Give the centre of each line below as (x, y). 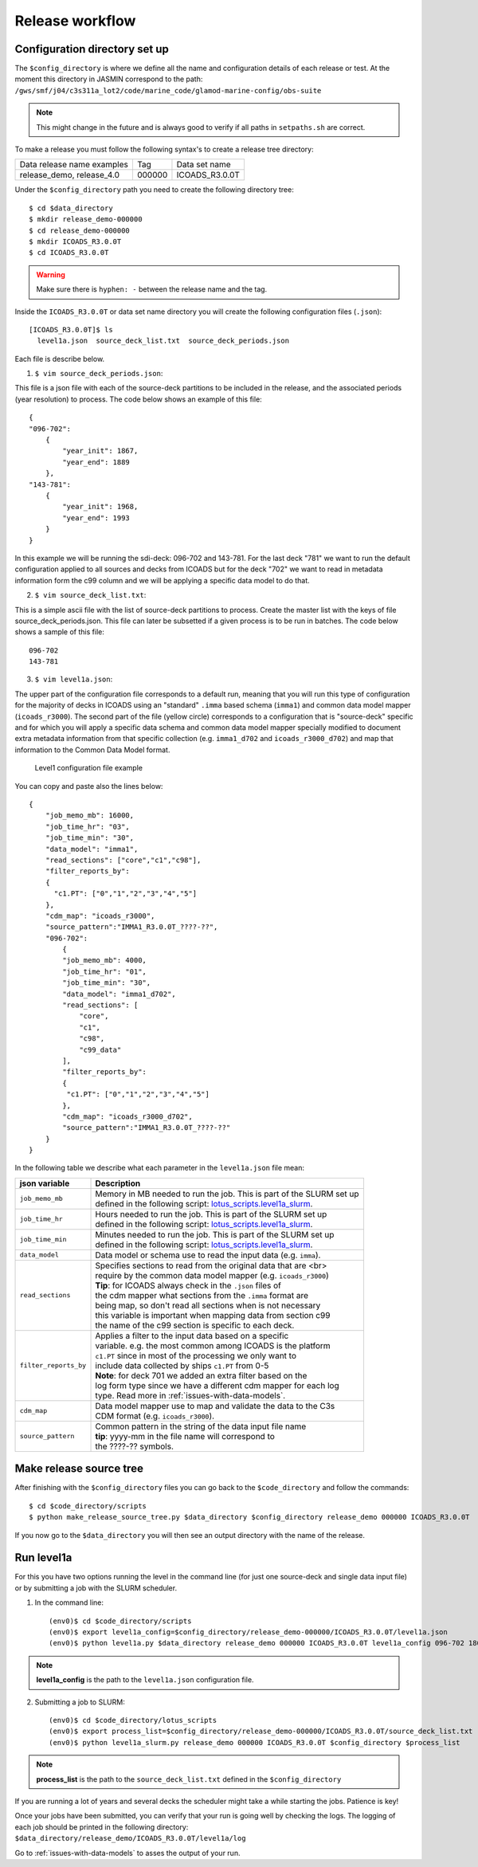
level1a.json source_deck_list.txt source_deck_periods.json (163, 341)
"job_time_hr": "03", (88, 826)
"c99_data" (100, 1049)
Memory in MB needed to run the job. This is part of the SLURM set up (227, 1194)
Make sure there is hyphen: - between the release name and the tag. (152, 289)
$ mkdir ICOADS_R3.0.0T (75, 241)
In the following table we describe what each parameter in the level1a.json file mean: (160, 1168)
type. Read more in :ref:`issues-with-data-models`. (190, 1395)
